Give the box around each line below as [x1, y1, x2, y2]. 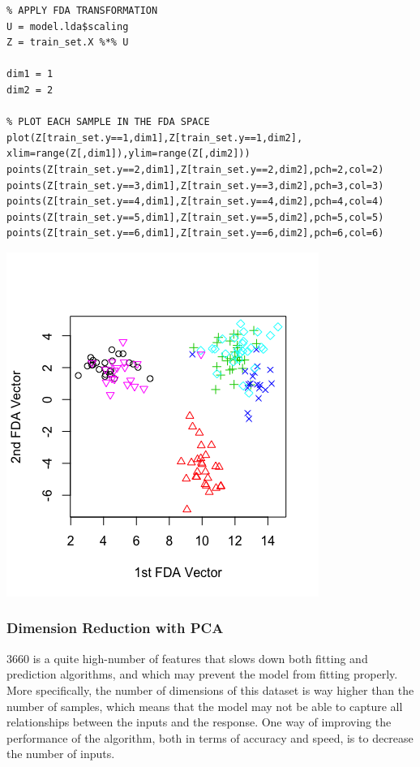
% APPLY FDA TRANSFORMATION [6, 5, 158, 16]
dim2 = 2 [6, 84, 54, 96]
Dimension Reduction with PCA [6, 618, 224, 638]
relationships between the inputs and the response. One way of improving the [6, 713, 392, 730]
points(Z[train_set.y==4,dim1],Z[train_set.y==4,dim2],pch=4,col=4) [6, 196, 384, 208]
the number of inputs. [6, 745, 115, 762]
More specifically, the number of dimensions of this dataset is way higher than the [6, 681, 414, 698]
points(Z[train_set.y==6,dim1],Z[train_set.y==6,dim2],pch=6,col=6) [6, 227, 384, 239]
